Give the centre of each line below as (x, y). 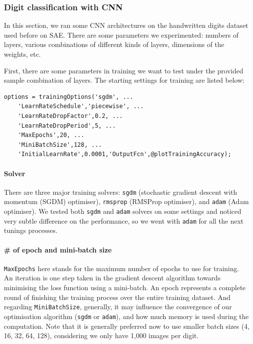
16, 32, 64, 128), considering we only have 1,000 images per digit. (101, 335)
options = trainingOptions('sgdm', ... (69, 97)
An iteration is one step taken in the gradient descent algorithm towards (112, 278)
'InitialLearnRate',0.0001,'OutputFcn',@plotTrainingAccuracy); (125, 154)
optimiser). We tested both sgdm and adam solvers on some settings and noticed (123, 211)
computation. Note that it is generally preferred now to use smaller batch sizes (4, (127, 326)
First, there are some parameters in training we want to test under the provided (124, 70)
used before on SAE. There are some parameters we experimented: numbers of (121, 34)
